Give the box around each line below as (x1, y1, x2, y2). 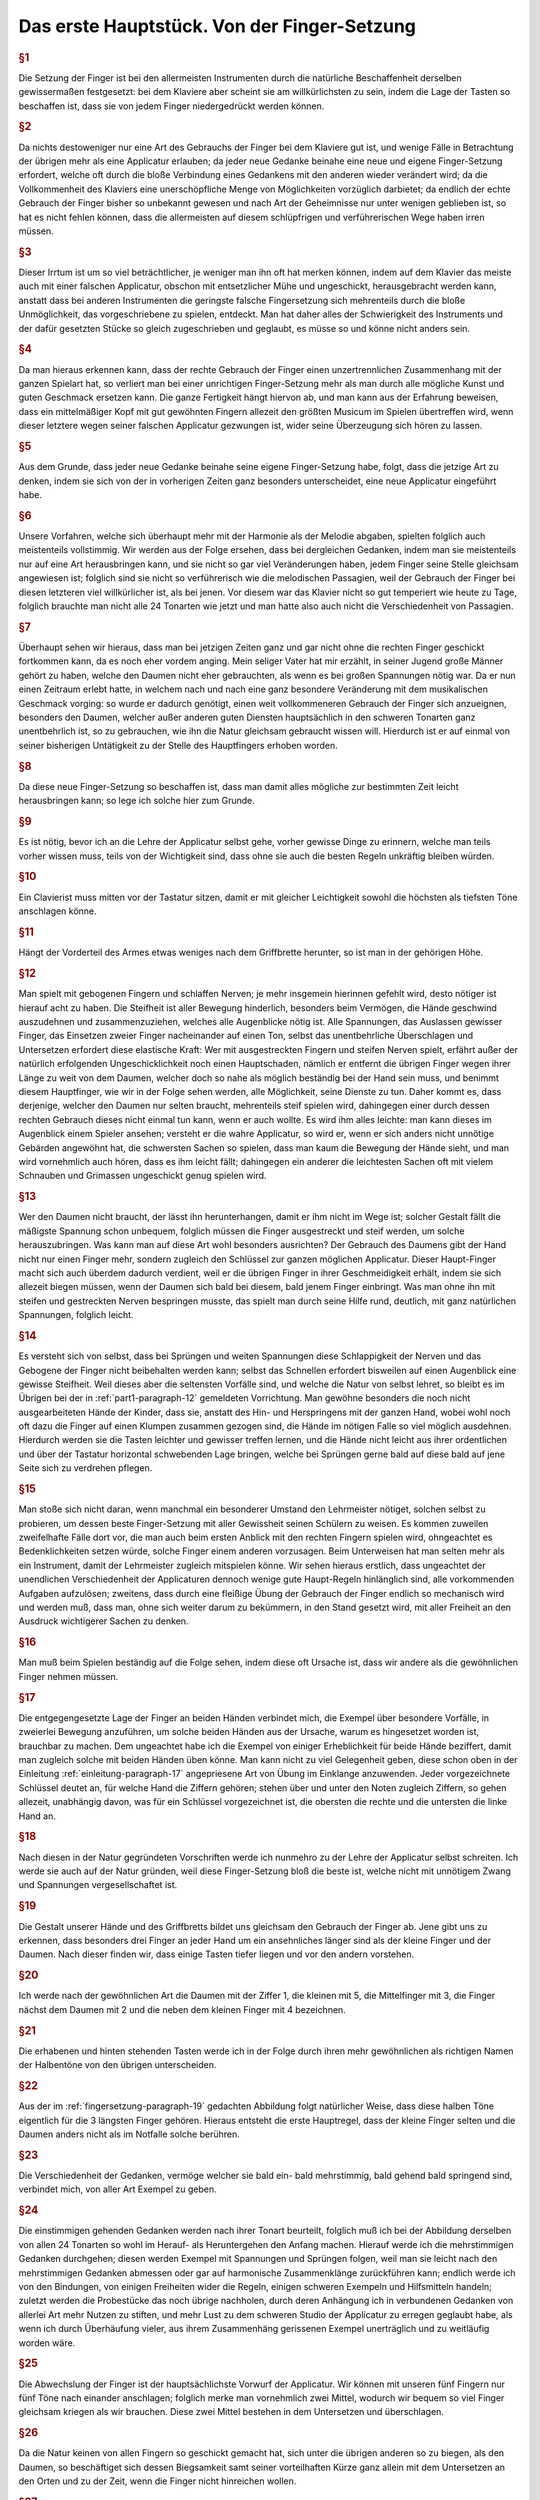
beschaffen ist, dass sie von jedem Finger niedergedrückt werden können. (18, 100, 325, 112)
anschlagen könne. (18, 905, 97, 917)
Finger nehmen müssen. (18, 1670, 119, 1682)
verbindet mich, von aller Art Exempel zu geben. (18, 2183, 217, 2195)
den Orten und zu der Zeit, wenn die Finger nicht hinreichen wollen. (18, 2475, 297, 2487)
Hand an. (18, 1810, 57, 1822)
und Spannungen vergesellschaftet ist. (18, 1879, 178, 1891)
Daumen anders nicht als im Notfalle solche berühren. (18, 2128, 240, 2140)
